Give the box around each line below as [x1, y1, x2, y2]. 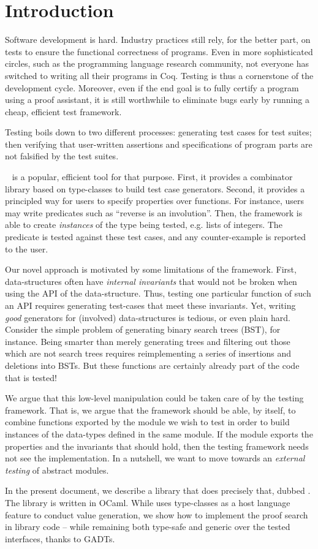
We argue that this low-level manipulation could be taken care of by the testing [5, 392, 304, 404]
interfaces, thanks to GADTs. [5, 532, 115, 545]
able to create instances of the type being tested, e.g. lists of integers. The [5, 218, 282, 231]
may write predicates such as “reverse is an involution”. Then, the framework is [5, 206, 303, 219]
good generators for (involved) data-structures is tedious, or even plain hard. [5, 311, 290, 324]
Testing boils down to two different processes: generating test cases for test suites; [5, 126, 312, 138]
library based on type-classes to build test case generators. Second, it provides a [5, 182, 305, 195]
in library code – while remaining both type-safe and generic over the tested [5, 520, 290, 533]
